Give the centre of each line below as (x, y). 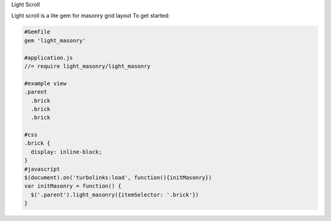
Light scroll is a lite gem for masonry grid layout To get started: (90, 16)
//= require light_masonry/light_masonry (87, 66)
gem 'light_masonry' (55, 40)
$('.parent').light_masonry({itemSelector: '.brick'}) (115, 195)
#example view (45, 83)
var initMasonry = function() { (73, 186)
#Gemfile (37, 32)
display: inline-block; (67, 152)
